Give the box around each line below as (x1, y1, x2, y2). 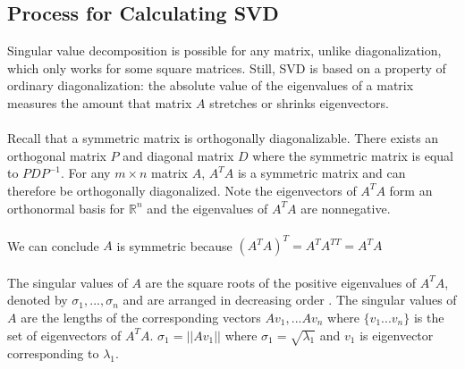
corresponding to (7, 344, 99, 363)
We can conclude (7, 236, 99, 255)
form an (389, 180, 433, 199)
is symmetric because (116, 236, 232, 255)
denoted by (7, 290, 68, 309)
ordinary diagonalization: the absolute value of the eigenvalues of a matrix (7, 76, 414, 95)
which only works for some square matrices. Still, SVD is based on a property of (7, 58, 446, 77)
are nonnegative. (300, 198, 391, 217)
